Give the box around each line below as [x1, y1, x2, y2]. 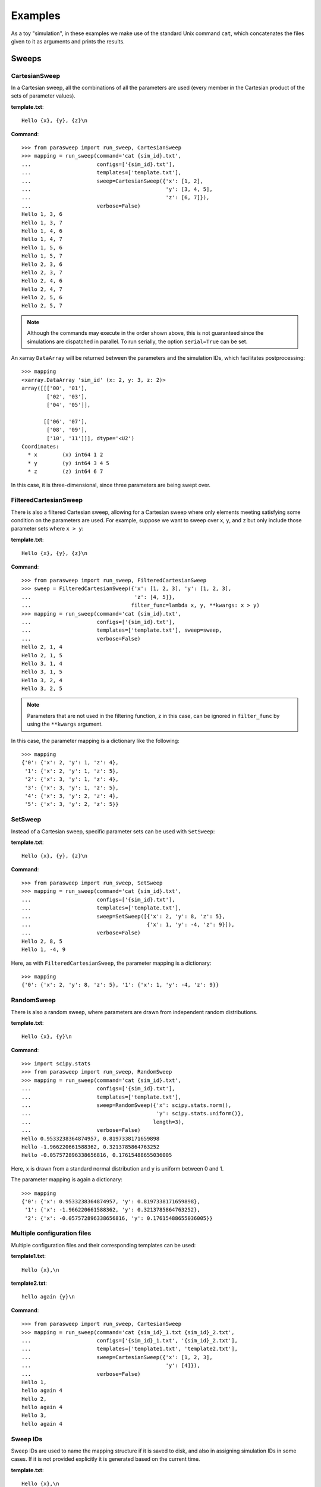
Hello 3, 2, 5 [21, 685, 62, 692]
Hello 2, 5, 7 [21, 302, 62, 309]
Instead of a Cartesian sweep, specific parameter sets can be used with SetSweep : [11, 827, 215, 835]
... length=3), [21, 1118, 185, 1125]
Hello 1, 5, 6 [21, 244, 62, 251]
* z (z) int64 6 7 [27, 468, 103, 475]
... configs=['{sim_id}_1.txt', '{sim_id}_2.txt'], [21, 1337, 238, 1344]
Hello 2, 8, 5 [21, 937, 62, 945]
